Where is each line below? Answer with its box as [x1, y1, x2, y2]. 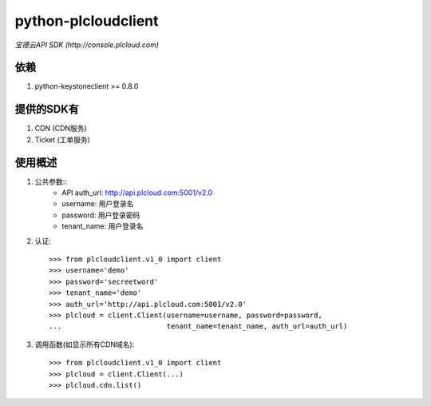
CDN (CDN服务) [34, 124, 87, 133]
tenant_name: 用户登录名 [61, 221, 144, 231]
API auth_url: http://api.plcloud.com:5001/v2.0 [61, 188, 213, 197]
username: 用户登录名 [61, 199, 134, 209]
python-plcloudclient [14, 12, 159, 30]
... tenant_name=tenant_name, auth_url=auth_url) [49, 322, 348, 331]
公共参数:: [34, 177, 68, 186]
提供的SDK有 [14, 102, 80, 116]
